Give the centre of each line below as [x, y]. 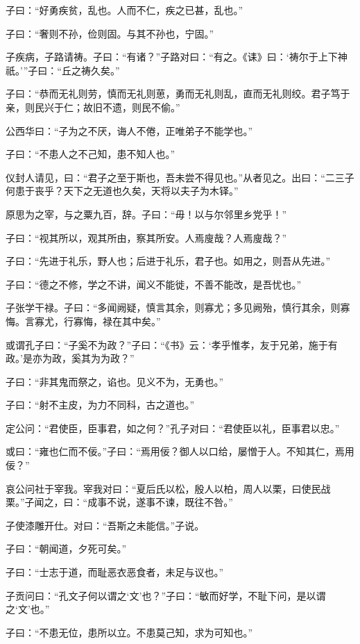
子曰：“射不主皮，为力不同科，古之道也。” [100, 405]
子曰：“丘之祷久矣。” [74, 70]
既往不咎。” [209, 502]
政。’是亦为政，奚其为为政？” [70, 358]
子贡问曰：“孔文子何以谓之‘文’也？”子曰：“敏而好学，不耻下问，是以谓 [166, 595]
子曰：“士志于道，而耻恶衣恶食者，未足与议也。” [115, 572]
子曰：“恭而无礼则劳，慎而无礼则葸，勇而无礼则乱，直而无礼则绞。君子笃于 [178, 93]
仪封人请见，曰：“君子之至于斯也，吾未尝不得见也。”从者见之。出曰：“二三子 [180, 177]
